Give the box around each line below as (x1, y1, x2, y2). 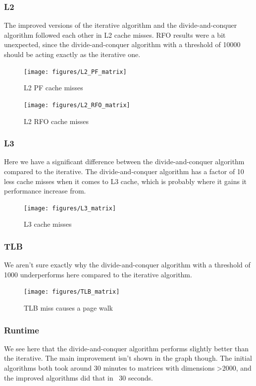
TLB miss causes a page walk (24, 303, 113, 313)
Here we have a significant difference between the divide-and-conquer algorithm (4, 156, 245, 167)
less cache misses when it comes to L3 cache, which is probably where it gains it (4, 176, 247, 186)
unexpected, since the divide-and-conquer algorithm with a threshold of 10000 (4, 39, 241, 50)
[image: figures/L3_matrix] (24, 204, 116, 212)
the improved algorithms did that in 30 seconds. (4, 372, 153, 383)
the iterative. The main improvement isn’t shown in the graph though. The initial (4, 353, 252, 363)
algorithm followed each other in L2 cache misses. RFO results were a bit (4, 29, 226, 40)
